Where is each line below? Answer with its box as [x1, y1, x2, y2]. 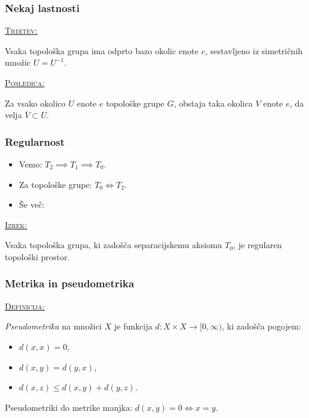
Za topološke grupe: [19, 178, 92, 190]
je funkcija [114, 320, 152, 332]
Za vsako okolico [5, 96, 66, 109]
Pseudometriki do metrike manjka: [5, 401, 133, 413]
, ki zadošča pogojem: [222, 320, 301, 332]
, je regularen [233, 239, 282, 251]
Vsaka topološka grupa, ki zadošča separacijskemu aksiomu [5, 239, 222, 251]
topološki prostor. [5, 250, 70, 263]
